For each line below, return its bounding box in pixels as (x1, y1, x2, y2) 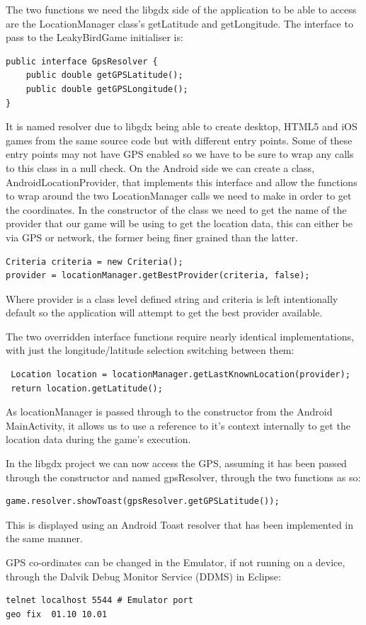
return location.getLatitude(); (11, 383, 163, 394)
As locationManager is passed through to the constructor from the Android (6, 404, 333, 419)
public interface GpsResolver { (6, 56, 158, 67)
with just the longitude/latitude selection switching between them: (6, 343, 294, 357)
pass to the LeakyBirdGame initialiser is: (6, 30, 183, 45)
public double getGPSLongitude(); (25, 84, 188, 94)
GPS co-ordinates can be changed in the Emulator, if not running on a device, (6, 555, 345, 569)
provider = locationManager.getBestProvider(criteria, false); (6, 270, 310, 281)
